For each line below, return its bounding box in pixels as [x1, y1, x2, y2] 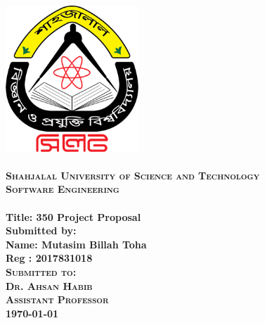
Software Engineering [6, 182, 119, 196]
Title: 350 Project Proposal [6, 209, 141, 224]
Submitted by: [6, 223, 77, 238]
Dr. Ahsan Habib [6, 278, 93, 293]
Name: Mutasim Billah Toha [6, 236, 147, 251]
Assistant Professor [6, 292, 109, 307]
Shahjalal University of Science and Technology [6, 167, 260, 182]
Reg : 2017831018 [6, 251, 93, 265]
